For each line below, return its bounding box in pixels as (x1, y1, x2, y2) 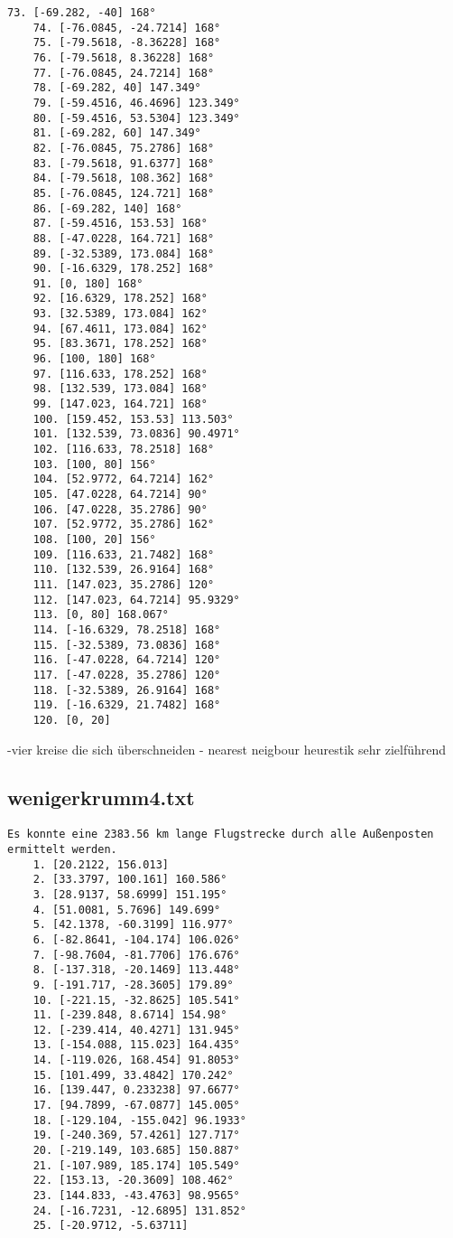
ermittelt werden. (7, 842, 117, 856)
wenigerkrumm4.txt (7, 783, 195, 811)
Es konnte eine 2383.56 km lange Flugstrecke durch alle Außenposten (7, 828, 434, 841)
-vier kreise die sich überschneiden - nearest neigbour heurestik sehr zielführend (7, 739, 447, 758)
